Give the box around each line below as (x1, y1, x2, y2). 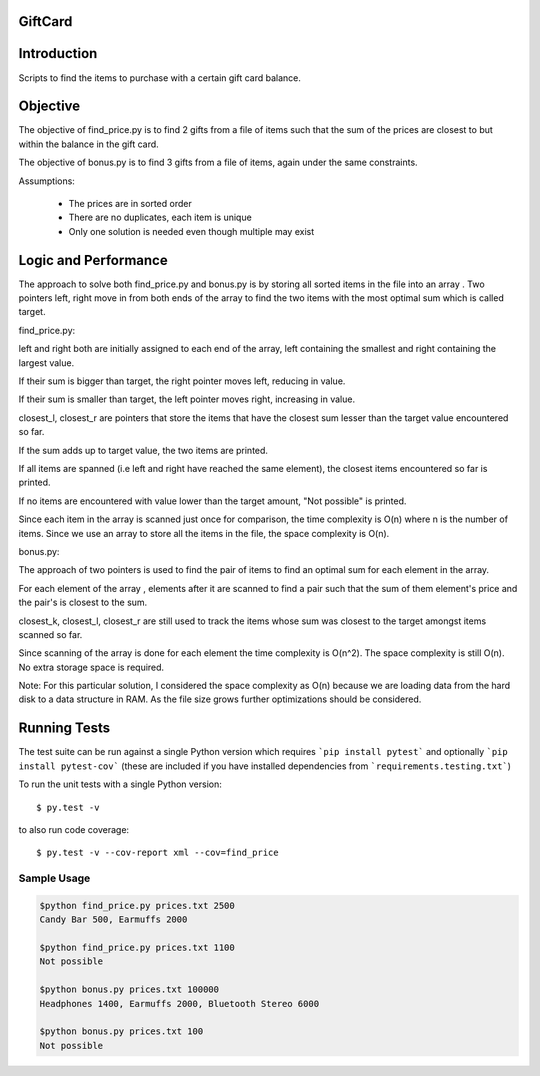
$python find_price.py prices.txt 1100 (39, 942, 235, 954)
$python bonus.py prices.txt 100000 (39, 984, 220, 995)
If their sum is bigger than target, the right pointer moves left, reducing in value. (18, 375, 346, 387)
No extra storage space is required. (18, 661, 165, 673)
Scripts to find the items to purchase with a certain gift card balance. (18, 71, 302, 84)
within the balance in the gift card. (18, 138, 159, 150)
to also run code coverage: (18, 823, 130, 835)
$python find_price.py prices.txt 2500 (39, 900, 235, 911)
